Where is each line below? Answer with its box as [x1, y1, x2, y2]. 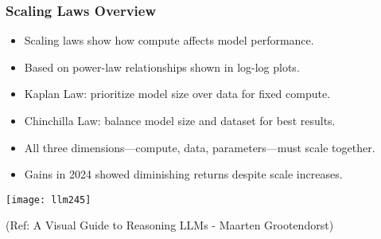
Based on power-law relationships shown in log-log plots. [24, 58, 300, 75]
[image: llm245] [6, 194, 91, 206]
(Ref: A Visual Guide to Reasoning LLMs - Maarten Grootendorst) [6, 217, 334, 233]
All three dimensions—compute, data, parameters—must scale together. [24, 139, 375, 155]
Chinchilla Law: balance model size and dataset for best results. [24, 112, 336, 128]
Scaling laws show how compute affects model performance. [24, 32, 314, 49]
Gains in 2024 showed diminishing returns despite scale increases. [24, 166, 343, 182]
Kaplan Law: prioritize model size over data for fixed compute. [24, 85, 331, 102]
